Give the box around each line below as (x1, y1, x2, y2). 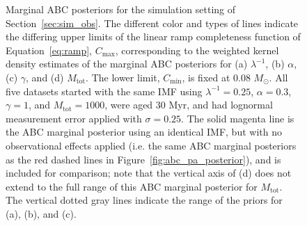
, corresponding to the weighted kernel (115, 42, 279, 57)
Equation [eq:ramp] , (6, 42, 92, 57)
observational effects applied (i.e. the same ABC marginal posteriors (6, 138, 297, 152)
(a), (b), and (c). (6, 206, 77, 220)
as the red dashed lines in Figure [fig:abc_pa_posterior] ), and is (6, 152, 281, 166)
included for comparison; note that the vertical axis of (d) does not (6, 166, 292, 180)
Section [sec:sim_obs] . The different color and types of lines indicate (6, 15, 299, 30)
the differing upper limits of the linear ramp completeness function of (6, 29, 301, 44)
